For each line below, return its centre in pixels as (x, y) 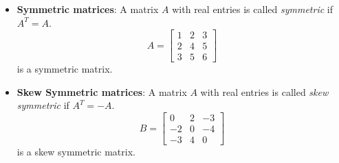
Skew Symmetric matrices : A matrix (102, 91)
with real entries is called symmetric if (252, 9)
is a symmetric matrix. (65, 69)
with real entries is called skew (264, 91)
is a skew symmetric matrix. (76, 152)
